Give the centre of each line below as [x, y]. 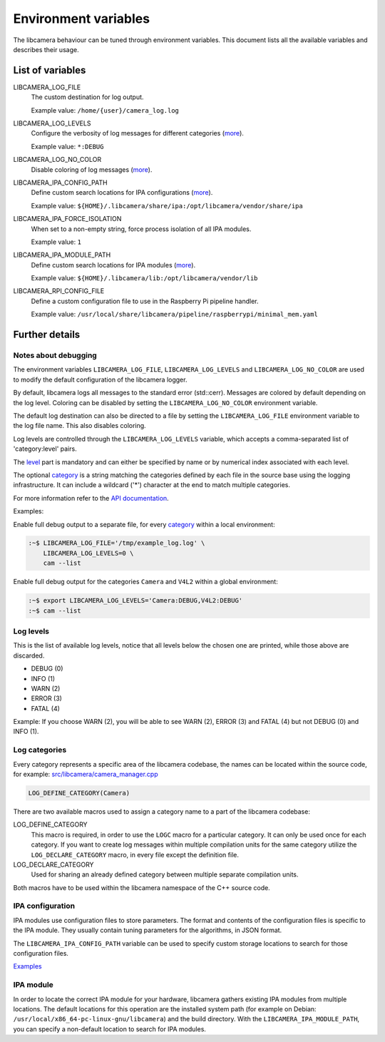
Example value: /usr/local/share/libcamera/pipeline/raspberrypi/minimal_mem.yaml [175, 315]
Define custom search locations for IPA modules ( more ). [113, 265]
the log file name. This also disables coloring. [79, 426]
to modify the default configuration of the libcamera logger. [100, 379]
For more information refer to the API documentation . [91, 498]
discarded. [29, 655]
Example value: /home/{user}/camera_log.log [105, 110]
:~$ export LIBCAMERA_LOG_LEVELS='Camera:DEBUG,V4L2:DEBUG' [135, 601]
